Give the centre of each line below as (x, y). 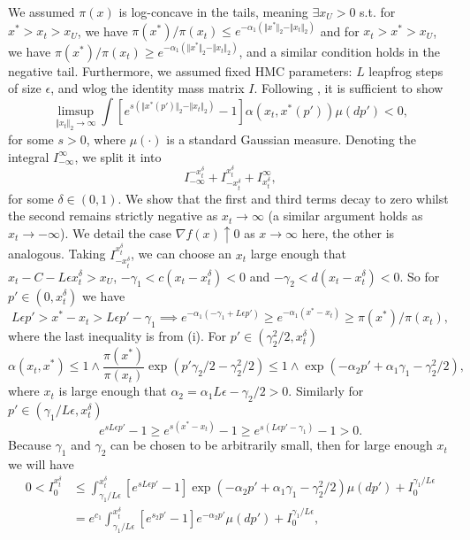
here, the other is (348, 232)
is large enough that (113, 391)
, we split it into (118, 156)
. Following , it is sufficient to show (349, 88)
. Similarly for (326, 391)
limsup (76, 111)
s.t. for (378, 12)
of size (25, 88)
